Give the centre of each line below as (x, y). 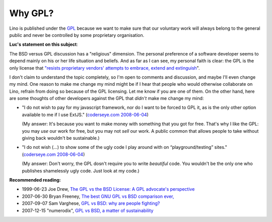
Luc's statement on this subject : (44, 44)
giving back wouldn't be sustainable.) (61, 138)
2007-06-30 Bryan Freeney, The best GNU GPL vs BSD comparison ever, (98, 196)
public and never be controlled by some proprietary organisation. (77, 35)
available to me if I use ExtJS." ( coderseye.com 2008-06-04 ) (85, 115)
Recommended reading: (35, 180)
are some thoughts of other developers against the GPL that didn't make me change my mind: (107, 98)
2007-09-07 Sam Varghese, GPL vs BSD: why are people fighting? (91, 203)
